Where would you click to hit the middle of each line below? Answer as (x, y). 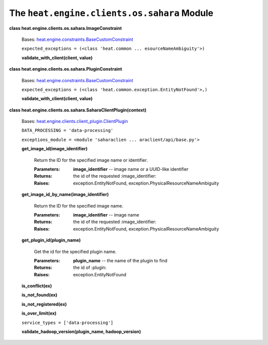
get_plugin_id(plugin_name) (51, 240)
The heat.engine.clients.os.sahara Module (111, 13)
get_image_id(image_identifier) (55, 149)
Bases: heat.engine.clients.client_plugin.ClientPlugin (75, 121)
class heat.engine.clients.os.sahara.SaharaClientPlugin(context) (78, 110)
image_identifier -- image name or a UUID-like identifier (131, 169)
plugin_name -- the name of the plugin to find (120, 260)
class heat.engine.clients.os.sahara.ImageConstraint (66, 28)
